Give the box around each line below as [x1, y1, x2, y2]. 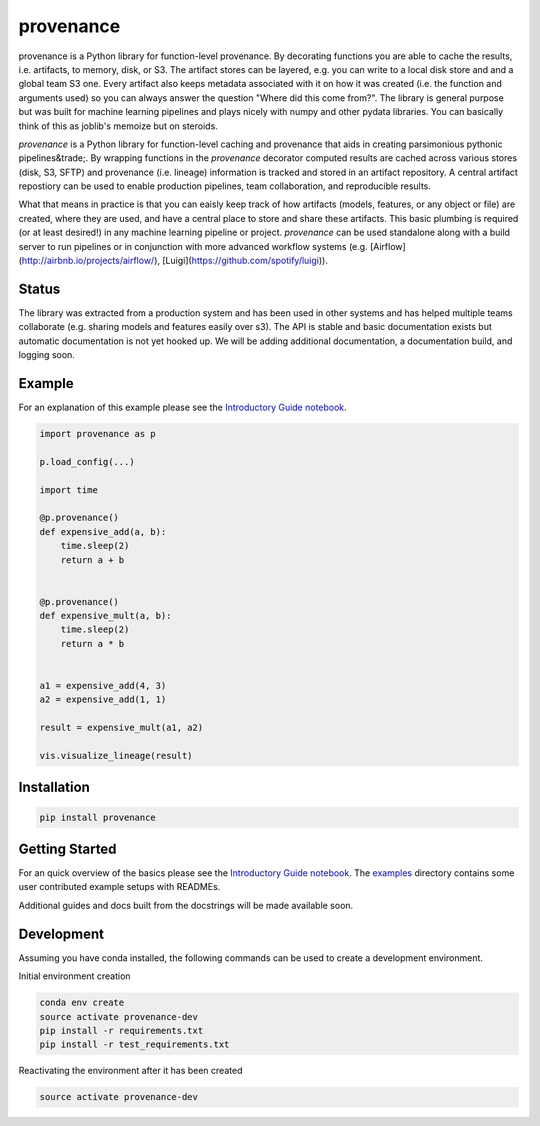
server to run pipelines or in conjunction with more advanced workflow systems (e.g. [18, 240, 369, 252]
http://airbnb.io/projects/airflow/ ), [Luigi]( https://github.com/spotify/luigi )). [21, 255, 329, 267]
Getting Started [18, 840, 117, 857]
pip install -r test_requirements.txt [39, 1039, 230, 1050]
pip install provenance [39, 811, 157, 823]
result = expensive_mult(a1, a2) [39, 722, 204, 734]
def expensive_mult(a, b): [39, 610, 172, 622]
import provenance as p [39, 428, 157, 439]
